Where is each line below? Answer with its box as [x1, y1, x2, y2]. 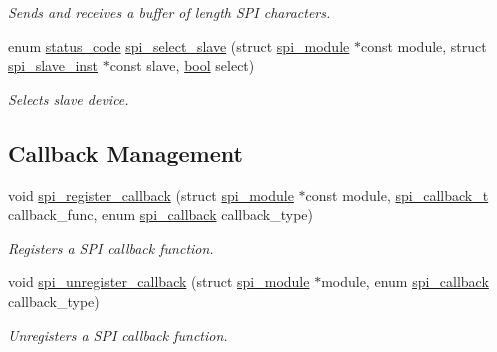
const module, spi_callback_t [305, 184, 489, 205]
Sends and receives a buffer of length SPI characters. [8, 2, 331, 22]
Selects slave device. [8, 88, 129, 109]
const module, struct [360, 35, 487, 56]
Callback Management [8, 137, 243, 168]
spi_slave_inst [8, 55, 99, 76]
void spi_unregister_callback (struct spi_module [8, 271, 310, 292]
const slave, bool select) [109, 55, 255, 76]
